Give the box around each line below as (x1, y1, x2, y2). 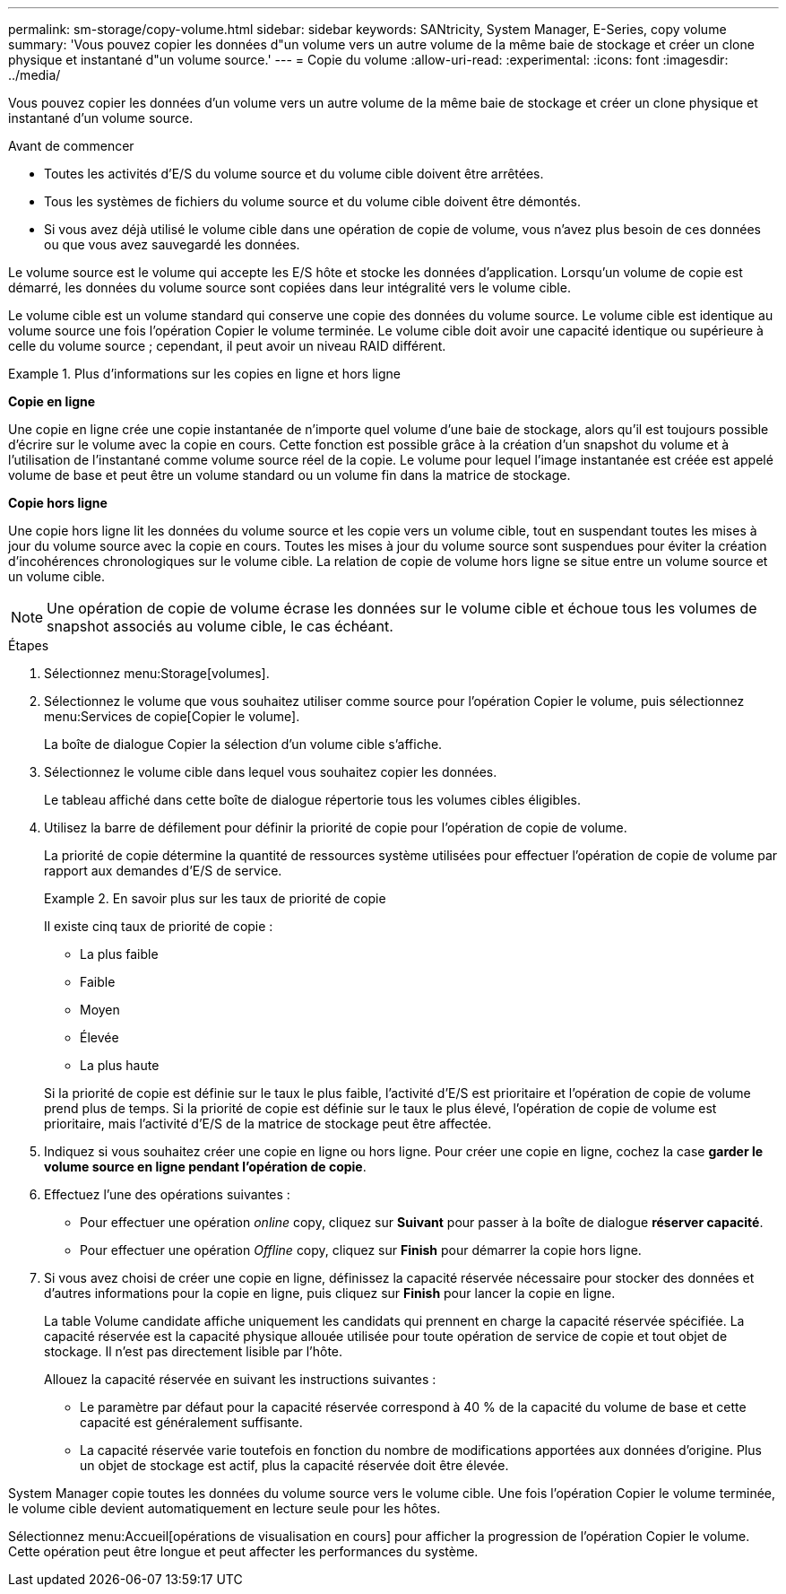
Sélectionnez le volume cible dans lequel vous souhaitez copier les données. (44, 764, 497, 780)
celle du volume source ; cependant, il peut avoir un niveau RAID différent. (8, 338, 446, 353)
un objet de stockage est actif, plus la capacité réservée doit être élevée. (80, 1458, 509, 1473)
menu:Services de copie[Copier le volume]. (44, 709, 300, 724)
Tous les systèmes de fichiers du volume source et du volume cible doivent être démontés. (44, 194, 581, 209)
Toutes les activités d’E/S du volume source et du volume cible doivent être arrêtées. (44, 166, 544, 181)
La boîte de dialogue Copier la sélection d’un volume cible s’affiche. (44, 736, 443, 752)
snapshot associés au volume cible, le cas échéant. (47, 617, 393, 635)
